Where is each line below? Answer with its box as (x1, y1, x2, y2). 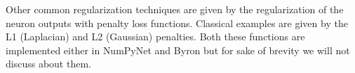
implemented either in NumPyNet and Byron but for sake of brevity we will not (6, 42, 350, 57)
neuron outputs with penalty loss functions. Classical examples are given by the (6, 15, 348, 30)
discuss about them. (6, 56, 91, 71)
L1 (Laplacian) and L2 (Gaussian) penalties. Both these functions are (6, 29, 305, 44)
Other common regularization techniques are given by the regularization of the (6, 2, 344, 16)
